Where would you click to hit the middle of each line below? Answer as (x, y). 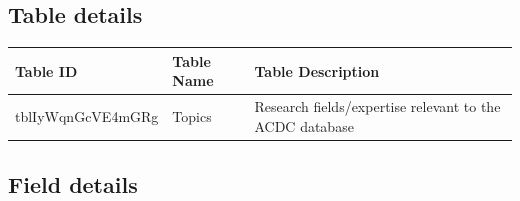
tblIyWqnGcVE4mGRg (87, 115)
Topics (192, 115)
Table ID (46, 70)
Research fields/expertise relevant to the (377, 106)
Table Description (317, 70)
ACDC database (304, 125)
